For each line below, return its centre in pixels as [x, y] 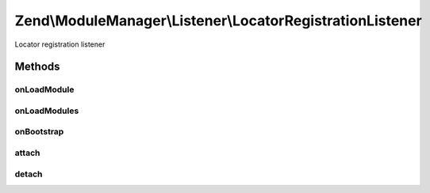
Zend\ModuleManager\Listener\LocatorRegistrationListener [218, 21]
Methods [37, 67]
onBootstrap [39, 132]
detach [29, 174]
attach [27, 153]
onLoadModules [47, 111]
